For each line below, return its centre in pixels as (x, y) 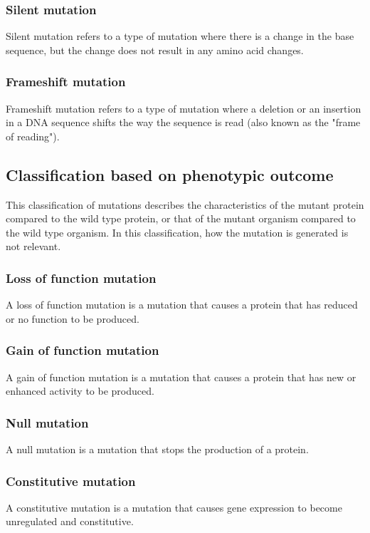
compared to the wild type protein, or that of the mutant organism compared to (181, 218)
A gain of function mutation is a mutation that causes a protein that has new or (181, 377)
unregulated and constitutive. (70, 521)
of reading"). (33, 136)
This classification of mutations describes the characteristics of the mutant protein (185, 204)
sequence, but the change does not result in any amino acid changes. (155, 50)
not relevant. (33, 246)
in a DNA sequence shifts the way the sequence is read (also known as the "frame (183, 122)
